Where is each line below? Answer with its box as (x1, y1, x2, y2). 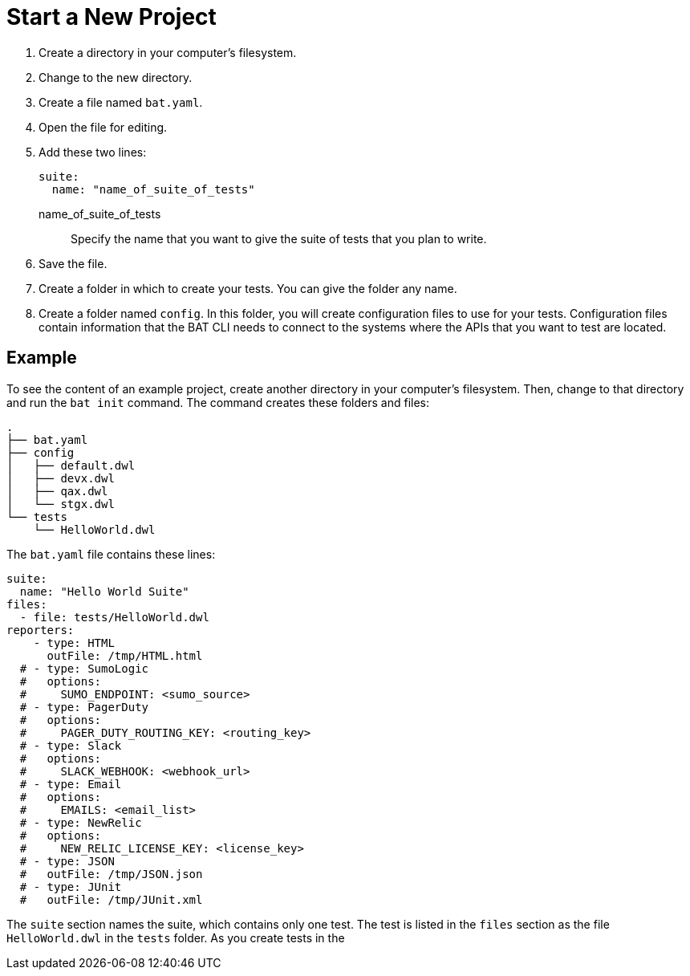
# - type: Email (19, 777, 122, 791)
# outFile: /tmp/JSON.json (19, 867, 203, 880)
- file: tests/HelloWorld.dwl (19, 610, 209, 624)
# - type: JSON (19, 854, 115, 868)
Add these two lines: (39, 144, 147, 159)
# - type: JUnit (19, 880, 122, 893)
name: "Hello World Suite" (19, 584, 189, 598)
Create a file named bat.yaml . (39, 95, 203, 109)
